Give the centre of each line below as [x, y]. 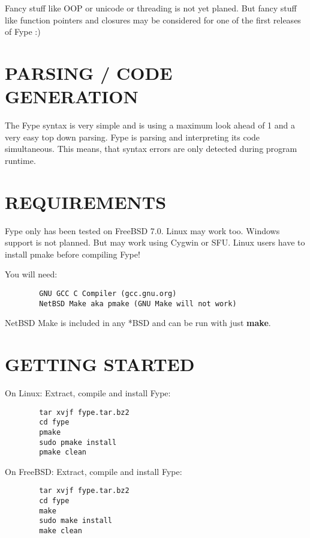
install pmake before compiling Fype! [73, 254]
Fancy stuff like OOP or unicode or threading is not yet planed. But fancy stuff [151, 8]
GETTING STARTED [100, 364]
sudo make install [76, 521]
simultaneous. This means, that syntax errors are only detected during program [151, 149]
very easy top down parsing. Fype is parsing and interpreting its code [133, 137]
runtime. [20, 160]
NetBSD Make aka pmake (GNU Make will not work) [138, 304]
